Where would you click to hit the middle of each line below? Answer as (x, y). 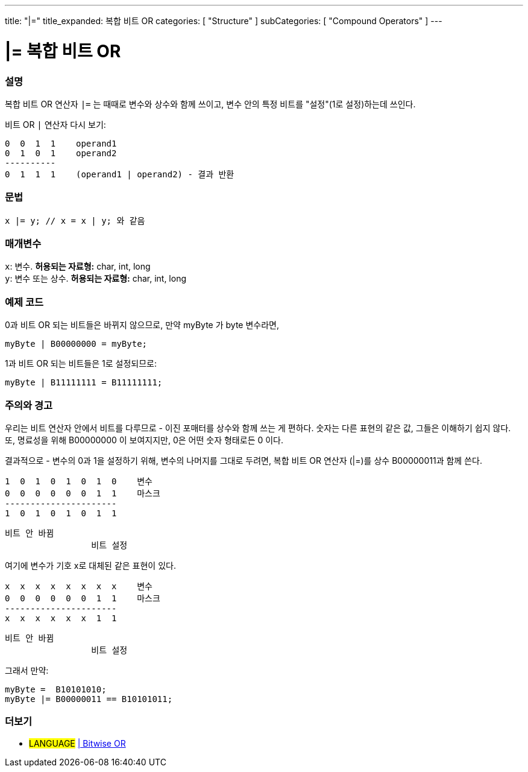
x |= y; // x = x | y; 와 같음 (75, 220)
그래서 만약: (27, 670)
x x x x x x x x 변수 (79, 586)
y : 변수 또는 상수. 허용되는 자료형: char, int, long (96, 279)
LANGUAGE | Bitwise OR (77, 743)
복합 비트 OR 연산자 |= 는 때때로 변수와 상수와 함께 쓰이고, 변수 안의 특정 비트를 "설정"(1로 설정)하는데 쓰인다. (210, 104)
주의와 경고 (29, 405)
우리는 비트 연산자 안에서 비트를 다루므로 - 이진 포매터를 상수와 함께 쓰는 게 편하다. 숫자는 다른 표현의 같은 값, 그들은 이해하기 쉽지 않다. (258, 428)
